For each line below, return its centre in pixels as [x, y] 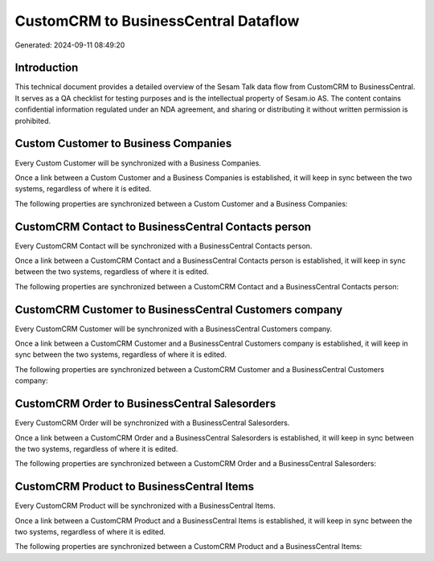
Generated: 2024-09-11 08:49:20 [70, 45]
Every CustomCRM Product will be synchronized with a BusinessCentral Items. [145, 506]
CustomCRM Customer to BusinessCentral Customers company [179, 309]
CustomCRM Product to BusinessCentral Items [135, 487]
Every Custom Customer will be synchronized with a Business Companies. [138, 163]
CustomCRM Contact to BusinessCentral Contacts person [163, 226]
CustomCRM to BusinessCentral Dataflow [157, 21]
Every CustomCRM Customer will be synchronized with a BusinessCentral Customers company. [174, 329]
